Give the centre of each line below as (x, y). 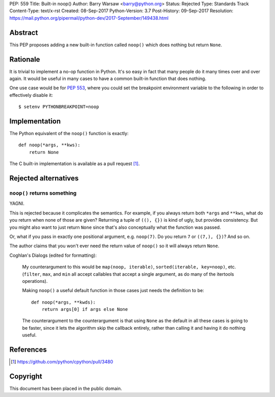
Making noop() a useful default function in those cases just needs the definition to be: (113, 290)
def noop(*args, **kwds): (64, 302)
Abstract (24, 32)
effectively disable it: (31, 95)
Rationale (25, 59)
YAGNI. (17, 203)
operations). (35, 281)
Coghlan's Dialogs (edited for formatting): (53, 255)
